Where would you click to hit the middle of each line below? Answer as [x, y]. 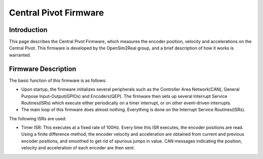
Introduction [28, 30]
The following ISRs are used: [38, 118]
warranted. [20, 55]
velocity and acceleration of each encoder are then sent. [78, 148]
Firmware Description [43, 69]
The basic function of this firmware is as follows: [58, 80]
